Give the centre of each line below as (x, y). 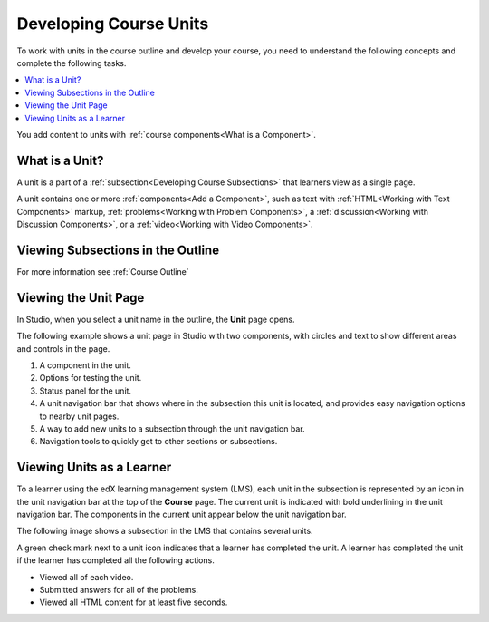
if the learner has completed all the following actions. (115, 560)
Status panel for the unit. (85, 391)
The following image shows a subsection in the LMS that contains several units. (165, 531)
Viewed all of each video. (86, 577)
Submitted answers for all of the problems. (119, 589)
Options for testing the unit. (91, 378)
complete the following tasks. (72, 63)
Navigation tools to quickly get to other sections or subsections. (158, 442)
